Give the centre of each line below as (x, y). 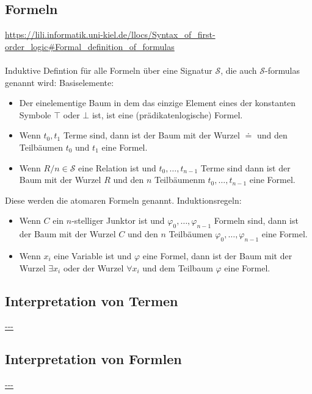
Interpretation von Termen (92, 300)
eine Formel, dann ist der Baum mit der (217, 255)
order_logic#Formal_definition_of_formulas (90, 46)
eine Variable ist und (93, 255)
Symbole (35, 114)
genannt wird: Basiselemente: (60, 82)
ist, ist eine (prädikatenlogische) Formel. (167, 114)
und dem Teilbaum (178, 267)
